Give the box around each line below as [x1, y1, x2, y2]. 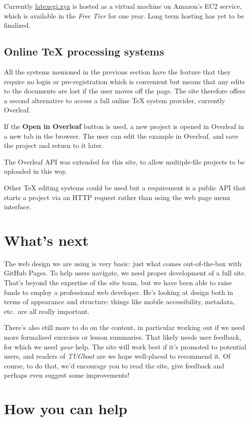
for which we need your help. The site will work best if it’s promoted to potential [4, 341, 247, 351]
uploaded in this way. [4, 166, 67, 176]
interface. [4, 201, 32, 212]
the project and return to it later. [4, 140, 104, 150]
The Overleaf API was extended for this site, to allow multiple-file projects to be [4, 156, 245, 166]
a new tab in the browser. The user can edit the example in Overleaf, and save [4, 130, 239, 141]
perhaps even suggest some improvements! [4, 370, 130, 380]
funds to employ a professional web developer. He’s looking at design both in [4, 287, 233, 297]
